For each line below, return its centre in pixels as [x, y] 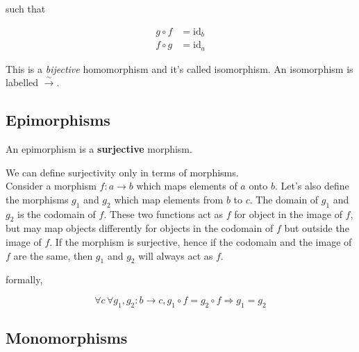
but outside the [317, 228]
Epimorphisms [58, 120]
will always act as [176, 255]
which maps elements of [187, 186]
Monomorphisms [67, 338]
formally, [24, 279]
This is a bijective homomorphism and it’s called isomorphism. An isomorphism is [179, 68]
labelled [22, 82]
